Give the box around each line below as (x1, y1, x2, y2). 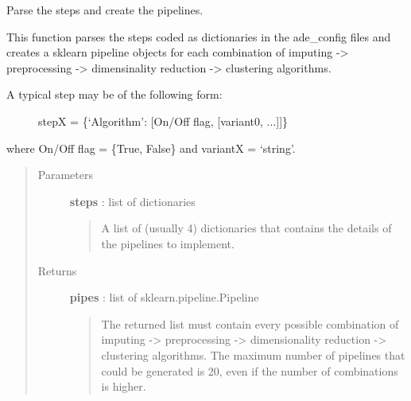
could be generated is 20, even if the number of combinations (101, 362, 398, 379)
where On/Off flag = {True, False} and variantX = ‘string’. (6, 139, 296, 156)
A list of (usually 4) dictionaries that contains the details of (101, 220, 392, 236)
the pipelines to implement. (101, 235, 235, 251)
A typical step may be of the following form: (6, 86, 223, 103)
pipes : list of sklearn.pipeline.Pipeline (69, 289, 259, 306)
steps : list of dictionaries (69, 193, 196, 209)
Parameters (37, 166, 93, 183)
